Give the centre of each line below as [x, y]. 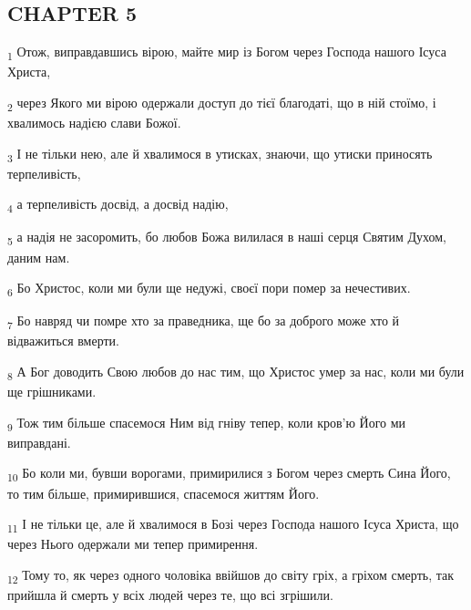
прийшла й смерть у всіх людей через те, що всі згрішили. [170, 595]
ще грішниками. [52, 392]
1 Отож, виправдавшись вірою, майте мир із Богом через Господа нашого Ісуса [227, 52]
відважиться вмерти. [64, 341]
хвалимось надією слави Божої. [94, 123]
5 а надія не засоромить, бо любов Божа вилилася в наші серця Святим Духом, [227, 238]
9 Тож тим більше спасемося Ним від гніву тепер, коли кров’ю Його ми [207, 423]
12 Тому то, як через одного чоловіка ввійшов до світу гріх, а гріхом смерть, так [231, 575]
